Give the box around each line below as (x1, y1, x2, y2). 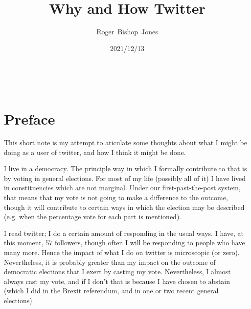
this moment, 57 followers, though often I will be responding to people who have (4, 237, 245, 248)
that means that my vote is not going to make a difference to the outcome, (4, 192, 228, 202)
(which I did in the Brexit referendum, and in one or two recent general (4, 285, 219, 296)
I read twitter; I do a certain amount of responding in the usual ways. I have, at (4, 228, 244, 238)
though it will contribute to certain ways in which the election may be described (4, 202, 245, 212)
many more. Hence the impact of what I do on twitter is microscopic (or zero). (4, 247, 240, 257)
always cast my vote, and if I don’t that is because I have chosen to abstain (4, 276, 230, 286)
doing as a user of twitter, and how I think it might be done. (4, 147, 186, 157)
